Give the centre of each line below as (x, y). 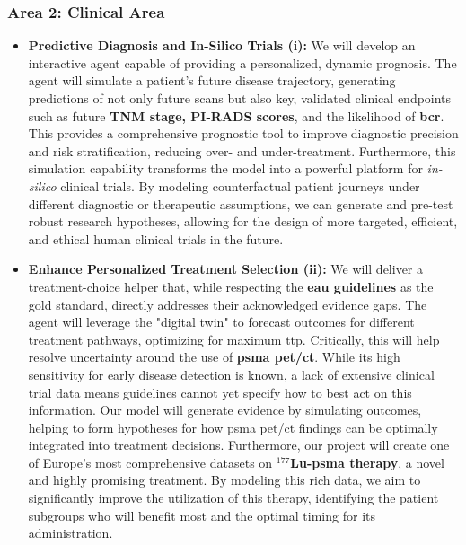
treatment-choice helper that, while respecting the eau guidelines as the (231, 286)
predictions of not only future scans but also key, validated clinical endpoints (240, 98)
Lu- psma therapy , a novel (367, 462)
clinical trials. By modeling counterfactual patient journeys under (240, 185)
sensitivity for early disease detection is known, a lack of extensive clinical (231, 374)
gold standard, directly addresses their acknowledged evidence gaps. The (228, 304)
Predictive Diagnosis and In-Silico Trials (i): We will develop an (222, 45)
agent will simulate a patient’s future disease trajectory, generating (212, 80)
